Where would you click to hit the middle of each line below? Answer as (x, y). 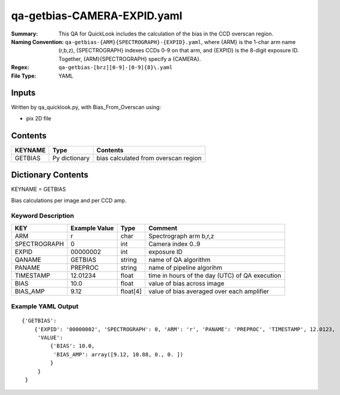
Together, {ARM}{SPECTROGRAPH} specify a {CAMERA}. (130, 59)
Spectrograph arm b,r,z (181, 236)
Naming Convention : (38, 42)
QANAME (28, 260)
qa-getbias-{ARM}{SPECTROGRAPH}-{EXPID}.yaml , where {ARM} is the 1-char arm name (181, 42)
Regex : (20, 67)
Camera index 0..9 (174, 244)
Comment (162, 228)
